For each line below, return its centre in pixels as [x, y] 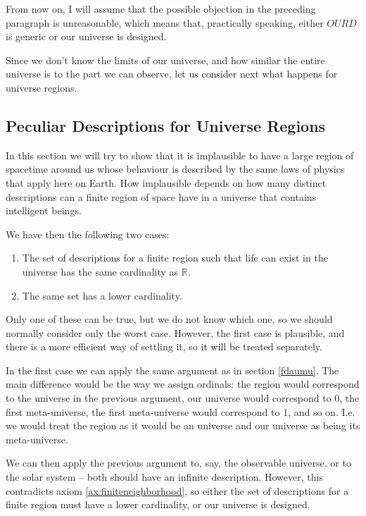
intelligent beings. [44, 210]
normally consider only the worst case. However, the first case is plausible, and [175, 332]
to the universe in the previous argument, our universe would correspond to [169, 398]
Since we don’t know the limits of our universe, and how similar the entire [165, 60]
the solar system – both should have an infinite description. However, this [164, 477]
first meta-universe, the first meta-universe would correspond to [143, 411]
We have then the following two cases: [88, 234]
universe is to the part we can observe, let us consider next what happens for [172, 74]
